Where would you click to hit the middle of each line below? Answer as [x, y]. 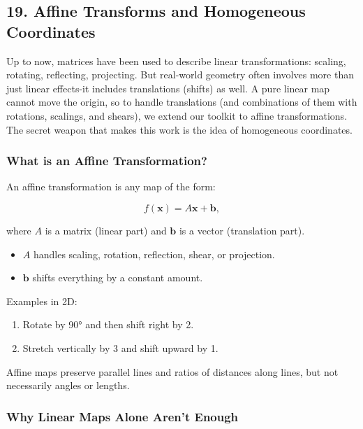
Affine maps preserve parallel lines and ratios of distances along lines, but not [172, 371]
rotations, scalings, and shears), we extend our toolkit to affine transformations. [177, 115]
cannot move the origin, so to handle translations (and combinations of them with [182, 102]
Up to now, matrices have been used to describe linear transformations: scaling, [176, 61]
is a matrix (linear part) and [106, 230]
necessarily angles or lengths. [68, 385]
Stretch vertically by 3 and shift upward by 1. [120, 347]
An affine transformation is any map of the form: [111, 187]
